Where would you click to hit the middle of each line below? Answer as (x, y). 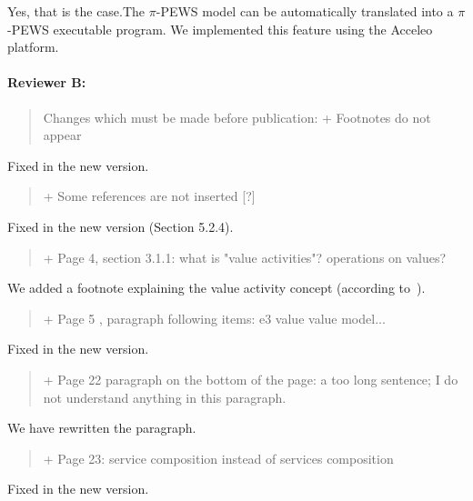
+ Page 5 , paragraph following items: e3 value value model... (214, 318)
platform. (33, 47)
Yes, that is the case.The (76, 11)
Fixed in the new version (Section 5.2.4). (121, 226)
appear (62, 135)
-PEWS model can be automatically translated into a (305, 11)
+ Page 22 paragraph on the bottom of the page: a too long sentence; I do (251, 379)
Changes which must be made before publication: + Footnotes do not (237, 117)
